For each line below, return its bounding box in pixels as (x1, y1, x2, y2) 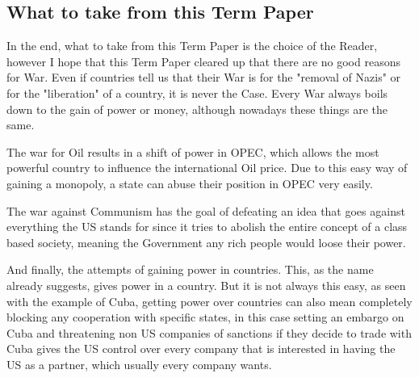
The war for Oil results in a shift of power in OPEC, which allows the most (6, 143, 379, 160)
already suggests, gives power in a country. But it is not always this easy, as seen (6, 276, 406, 293)
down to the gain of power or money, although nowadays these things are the (6, 100, 388, 117)
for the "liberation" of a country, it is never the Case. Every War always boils (6, 84, 388, 101)
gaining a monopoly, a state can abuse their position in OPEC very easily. (6, 174, 373, 191)
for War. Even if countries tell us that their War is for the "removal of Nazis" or (6, 69, 401, 86)
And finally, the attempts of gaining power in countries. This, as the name (6, 261, 374, 278)
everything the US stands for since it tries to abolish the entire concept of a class (6, 218, 408, 235)
